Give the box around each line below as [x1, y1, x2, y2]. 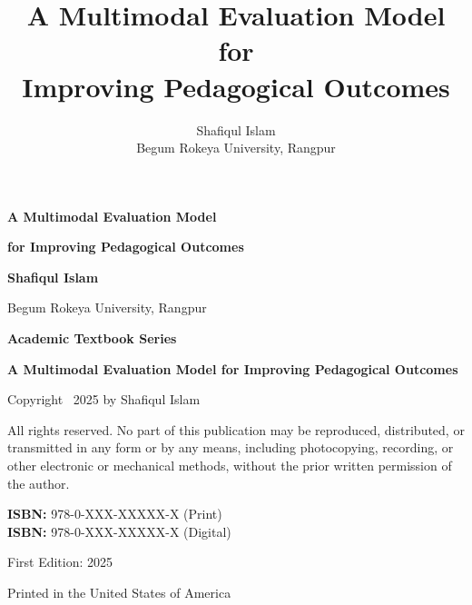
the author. [7, 473, 70, 492]
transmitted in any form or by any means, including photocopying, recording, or [7, 438, 454, 457]
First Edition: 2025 [7, 552, 113, 571]
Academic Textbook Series [7, 329, 177, 348]
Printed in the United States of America [7, 583, 231, 601]
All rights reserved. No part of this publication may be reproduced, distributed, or [7, 420, 465, 439]
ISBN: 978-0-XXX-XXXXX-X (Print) [7, 504, 222, 523]
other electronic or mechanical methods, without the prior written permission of [7, 456, 452, 475]
